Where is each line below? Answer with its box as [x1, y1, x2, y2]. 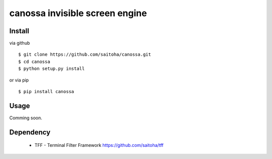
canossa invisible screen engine [9, 8, 147, 19]
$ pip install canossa [18, 89, 75, 95]
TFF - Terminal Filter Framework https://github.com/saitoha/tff [34, 142, 164, 148]
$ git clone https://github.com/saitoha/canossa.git [18, 52, 151, 57]
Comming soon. [9, 115, 42, 121]
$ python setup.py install [18, 66, 85, 71]
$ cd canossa [18, 58, 50, 64]
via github [9, 40, 30, 46]
